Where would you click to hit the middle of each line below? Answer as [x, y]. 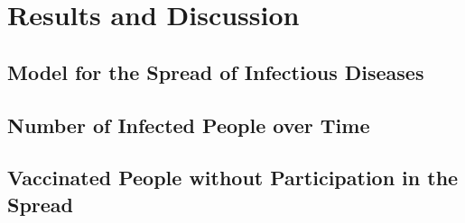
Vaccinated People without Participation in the [233, 178]
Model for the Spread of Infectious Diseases [216, 71]
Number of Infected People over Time [189, 125]
